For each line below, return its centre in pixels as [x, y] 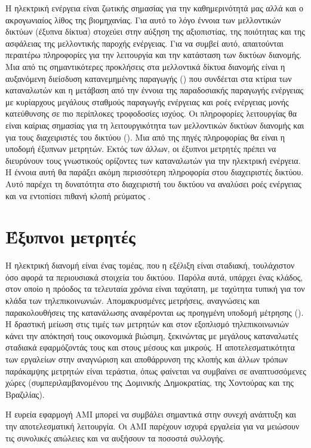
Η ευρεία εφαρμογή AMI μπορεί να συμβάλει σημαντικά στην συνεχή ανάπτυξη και [151, 414]
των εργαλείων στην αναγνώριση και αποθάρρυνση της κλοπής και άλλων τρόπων [147, 359]
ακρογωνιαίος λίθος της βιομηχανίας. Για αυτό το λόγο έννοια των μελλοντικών [143, 19]
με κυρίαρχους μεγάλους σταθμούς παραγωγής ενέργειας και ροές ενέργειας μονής [147, 101]
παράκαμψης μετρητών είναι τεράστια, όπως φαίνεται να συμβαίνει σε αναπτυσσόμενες [156, 371]
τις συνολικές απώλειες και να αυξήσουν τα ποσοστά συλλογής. [115, 438]
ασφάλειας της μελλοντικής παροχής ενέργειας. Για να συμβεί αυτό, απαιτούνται [144, 43]
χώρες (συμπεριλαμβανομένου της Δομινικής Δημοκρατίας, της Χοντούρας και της [150, 383]
